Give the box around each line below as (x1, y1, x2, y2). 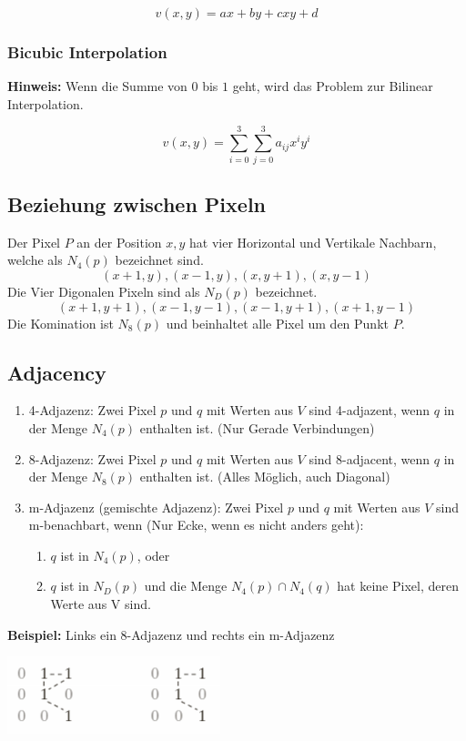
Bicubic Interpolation (7, 40, 167, 63)
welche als (7, 250, 63, 269)
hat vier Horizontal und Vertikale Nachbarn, (189, 232, 437, 251)
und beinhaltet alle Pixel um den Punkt (166, 313, 389, 332)
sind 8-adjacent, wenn (309, 449, 431, 468)
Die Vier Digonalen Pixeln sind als (7, 281, 200, 300)
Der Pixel (7, 232, 60, 251)
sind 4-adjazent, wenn (309, 401, 431, 420)
